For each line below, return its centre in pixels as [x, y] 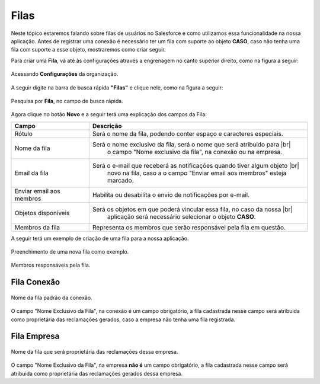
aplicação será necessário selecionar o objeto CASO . [181, 216]
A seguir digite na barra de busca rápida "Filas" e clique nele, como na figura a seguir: [117, 87]
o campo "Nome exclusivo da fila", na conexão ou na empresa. [195, 152]
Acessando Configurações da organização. [65, 74]
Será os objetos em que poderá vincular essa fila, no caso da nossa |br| [193, 209]
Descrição [107, 126]
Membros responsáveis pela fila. [51, 265]
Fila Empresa [35, 336]
